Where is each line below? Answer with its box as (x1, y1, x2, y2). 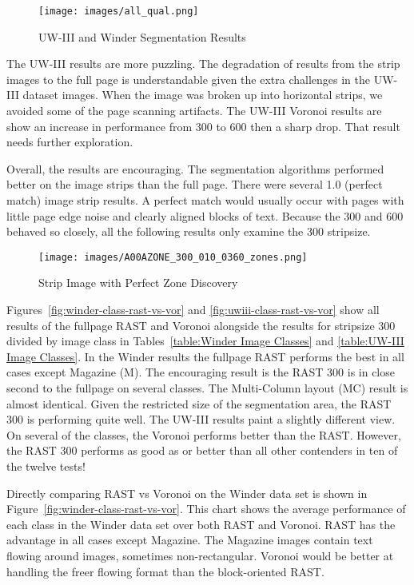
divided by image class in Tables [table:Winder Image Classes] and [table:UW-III (6, 332, 404, 349)
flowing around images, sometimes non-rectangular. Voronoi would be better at (6, 547, 394, 563)
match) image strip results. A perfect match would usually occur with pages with (6, 192, 404, 208)
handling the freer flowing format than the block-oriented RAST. (6, 563, 324, 579)
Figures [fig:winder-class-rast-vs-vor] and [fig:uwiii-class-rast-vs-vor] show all (6, 301, 380, 318)
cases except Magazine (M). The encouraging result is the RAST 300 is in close (6, 364, 395, 380)
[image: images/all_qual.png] (38, 6, 199, 17)
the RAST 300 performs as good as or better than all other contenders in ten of (6, 442, 398, 459)
